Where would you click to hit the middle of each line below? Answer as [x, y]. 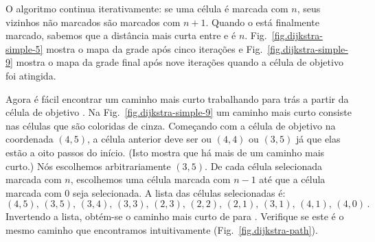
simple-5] [24, 48]
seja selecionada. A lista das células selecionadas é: [179, 192]
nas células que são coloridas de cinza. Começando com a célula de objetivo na [171, 125]
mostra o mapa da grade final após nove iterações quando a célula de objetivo [180, 62]
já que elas [318, 139]
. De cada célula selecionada [264, 166]
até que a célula [292, 179]
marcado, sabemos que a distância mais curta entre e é [121, 35]
